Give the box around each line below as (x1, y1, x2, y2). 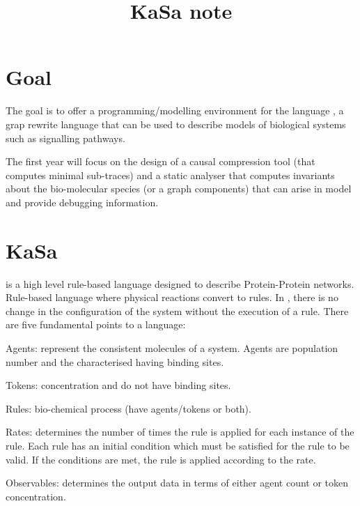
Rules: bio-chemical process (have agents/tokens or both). (6, 401, 251, 415)
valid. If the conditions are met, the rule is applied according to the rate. (6, 452, 316, 466)
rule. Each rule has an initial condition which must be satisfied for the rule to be (6, 438, 350, 452)
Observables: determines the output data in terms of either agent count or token (6, 475, 349, 490)
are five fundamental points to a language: (6, 317, 186, 332)
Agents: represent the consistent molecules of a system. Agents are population (6, 340, 338, 355)
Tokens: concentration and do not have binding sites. (6, 378, 231, 392)
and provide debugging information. (6, 194, 159, 209)
